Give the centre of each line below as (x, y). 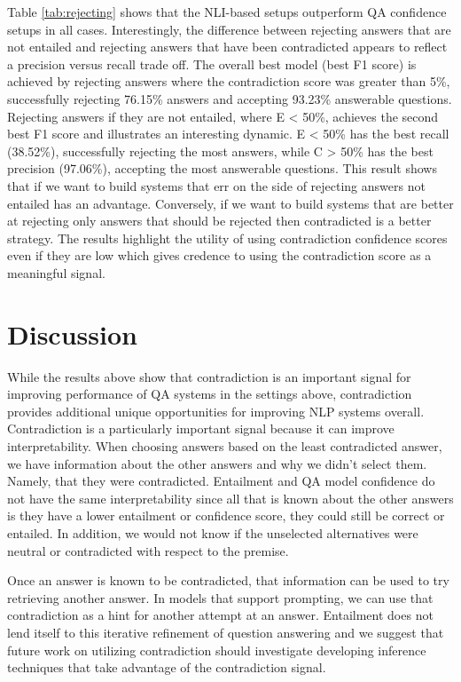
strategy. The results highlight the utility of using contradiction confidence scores (227, 238)
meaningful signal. (56, 272)
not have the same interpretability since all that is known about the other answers (230, 498)
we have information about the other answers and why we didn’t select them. (217, 463)
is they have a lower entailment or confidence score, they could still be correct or (226, 515)
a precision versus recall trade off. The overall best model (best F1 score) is (212, 63)
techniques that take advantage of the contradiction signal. (167, 667)
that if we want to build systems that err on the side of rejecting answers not (216, 185)
